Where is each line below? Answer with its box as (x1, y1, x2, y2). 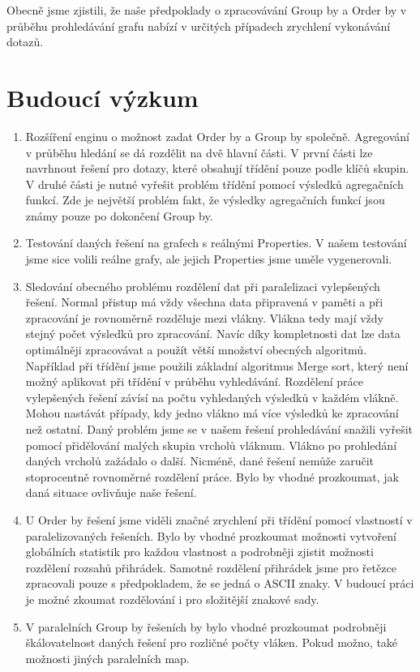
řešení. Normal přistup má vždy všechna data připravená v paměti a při (25, 293, 384, 310)
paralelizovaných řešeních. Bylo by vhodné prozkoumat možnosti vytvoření (25, 527, 396, 544)
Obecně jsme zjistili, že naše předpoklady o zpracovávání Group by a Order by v (6, 2, 407, 18)
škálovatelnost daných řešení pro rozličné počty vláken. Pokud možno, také (25, 634, 398, 651)
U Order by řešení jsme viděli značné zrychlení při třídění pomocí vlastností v (25, 511, 413, 528)
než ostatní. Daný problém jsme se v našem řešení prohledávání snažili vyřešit (25, 421, 414, 437)
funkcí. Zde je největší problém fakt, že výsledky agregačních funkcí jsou (25, 191, 385, 208)
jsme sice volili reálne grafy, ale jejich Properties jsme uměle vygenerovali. (25, 250, 392, 268)
